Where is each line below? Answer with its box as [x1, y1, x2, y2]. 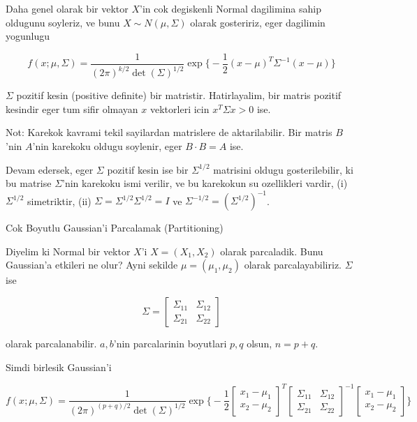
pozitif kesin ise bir [107, 162, 189, 176]
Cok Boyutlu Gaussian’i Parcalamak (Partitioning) [6, 220, 224, 235]
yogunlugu [6, 29, 50, 43]
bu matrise [6, 176, 52, 190]
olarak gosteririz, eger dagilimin [190, 15, 325, 29]
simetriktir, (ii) [27, 193, 92, 208]
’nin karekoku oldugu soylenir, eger [32, 138, 182, 153]
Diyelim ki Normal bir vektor [6, 243, 131, 258]
